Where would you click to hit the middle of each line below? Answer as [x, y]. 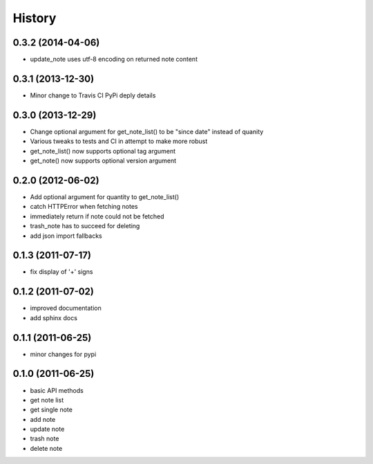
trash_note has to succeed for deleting [85, 226]
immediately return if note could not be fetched [97, 216]
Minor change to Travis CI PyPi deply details [93, 95]
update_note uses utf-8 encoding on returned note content [114, 59]
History [35, 18]
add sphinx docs [54, 317]
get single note [51, 410]
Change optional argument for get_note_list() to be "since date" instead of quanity [147, 131]
